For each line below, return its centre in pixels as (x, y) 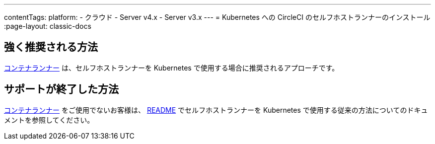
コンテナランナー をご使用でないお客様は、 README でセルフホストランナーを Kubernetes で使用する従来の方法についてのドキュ (216, 110)
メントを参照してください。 (49, 120)
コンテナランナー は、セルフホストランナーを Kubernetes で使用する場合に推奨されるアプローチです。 (172, 68)
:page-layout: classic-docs (48, 26)
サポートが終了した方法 (61, 89)
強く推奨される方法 (51, 47)
